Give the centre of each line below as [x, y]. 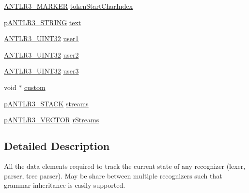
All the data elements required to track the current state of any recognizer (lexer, [125, 166]
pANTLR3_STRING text [43, 22]
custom [35, 87]
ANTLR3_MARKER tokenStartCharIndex [68, 6]
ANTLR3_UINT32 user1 [41, 38]
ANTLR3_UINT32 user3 [41, 71]
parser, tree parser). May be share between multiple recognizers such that [113, 175]
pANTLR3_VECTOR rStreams [52, 120]
